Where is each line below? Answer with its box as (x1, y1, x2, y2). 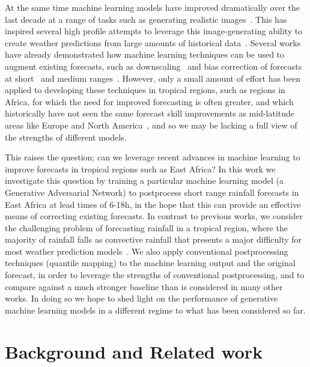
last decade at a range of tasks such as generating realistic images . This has (5, 13, 287, 25)
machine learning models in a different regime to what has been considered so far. (5, 303, 306, 316)
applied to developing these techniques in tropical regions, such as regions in (5, 83, 285, 96)
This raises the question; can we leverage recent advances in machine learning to (5, 151, 300, 163)
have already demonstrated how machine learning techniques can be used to (5, 48, 285, 61)
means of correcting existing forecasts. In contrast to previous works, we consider (5, 210, 303, 222)
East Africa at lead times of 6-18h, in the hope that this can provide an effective (5, 198, 301, 210)
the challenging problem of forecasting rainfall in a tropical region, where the (5, 221, 288, 234)
